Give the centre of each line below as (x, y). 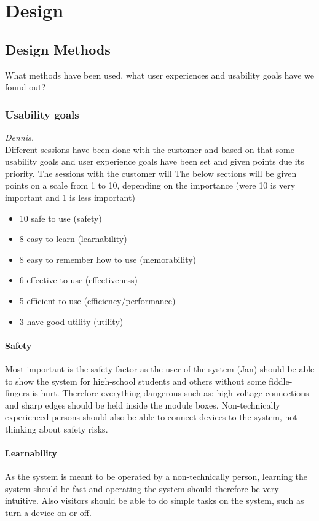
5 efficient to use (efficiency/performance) (97, 300)
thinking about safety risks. (57, 429)
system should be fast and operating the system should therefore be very (142, 488)
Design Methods (58, 49)
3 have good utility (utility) (71, 321)
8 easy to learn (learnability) (73, 239)
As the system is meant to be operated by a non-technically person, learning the (156, 476)
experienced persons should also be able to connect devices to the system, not (151, 417)
